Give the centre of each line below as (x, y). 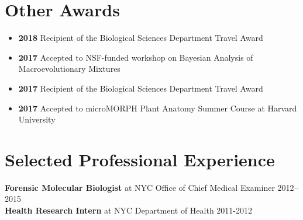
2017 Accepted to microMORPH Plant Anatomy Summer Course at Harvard (158, 108)
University (37, 119)
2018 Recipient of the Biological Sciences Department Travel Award (141, 38)
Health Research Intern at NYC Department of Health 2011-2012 (128, 210)
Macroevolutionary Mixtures (69, 69)
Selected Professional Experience (140, 159)
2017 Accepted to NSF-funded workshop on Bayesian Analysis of (136, 57)
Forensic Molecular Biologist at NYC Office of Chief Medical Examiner (140, 187)
